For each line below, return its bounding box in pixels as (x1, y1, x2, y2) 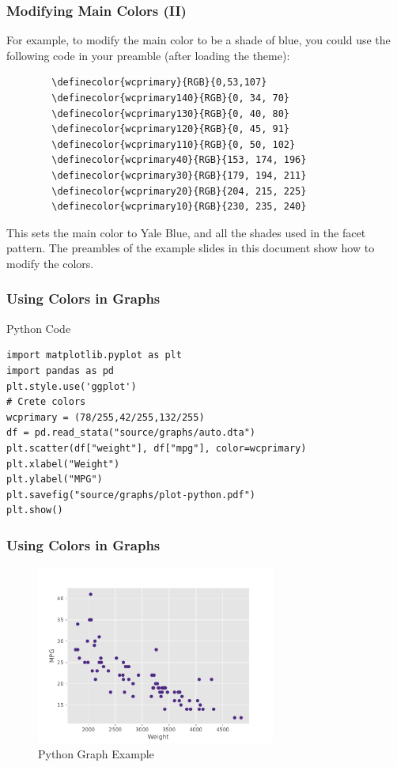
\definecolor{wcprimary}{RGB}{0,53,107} (51, 77, 267, 89)
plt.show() (6, 504, 63, 516)
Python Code (6, 319, 71, 336)
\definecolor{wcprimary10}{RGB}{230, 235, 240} (51, 201, 307, 213)
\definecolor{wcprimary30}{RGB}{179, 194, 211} (51, 169, 307, 181)
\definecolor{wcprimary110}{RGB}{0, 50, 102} (51, 138, 296, 150)
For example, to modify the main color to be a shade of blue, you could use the (6, 32, 391, 48)
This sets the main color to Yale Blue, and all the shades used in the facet (6, 224, 366, 240)
